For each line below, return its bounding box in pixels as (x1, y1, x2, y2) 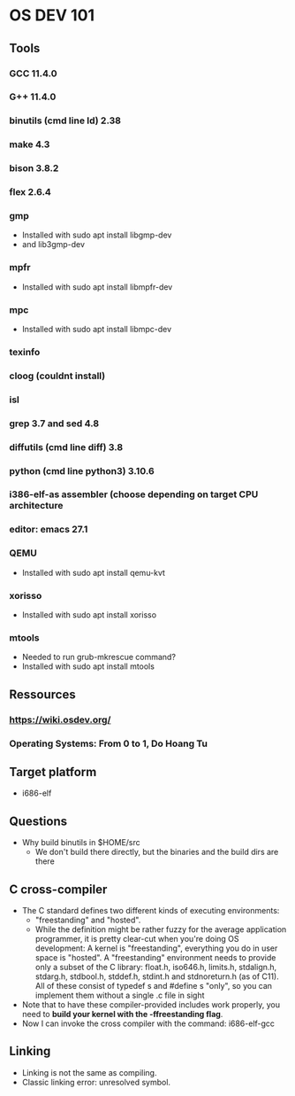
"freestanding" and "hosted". (34, 914, 141, 925)
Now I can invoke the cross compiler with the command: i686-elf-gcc (21, 1018, 276, 1029)
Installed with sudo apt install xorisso (21, 609, 157, 620)
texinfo (9, 346, 41, 358)
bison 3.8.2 (9, 162, 59, 175)
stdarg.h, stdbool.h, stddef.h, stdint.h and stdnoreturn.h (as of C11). (34, 971, 280, 982)
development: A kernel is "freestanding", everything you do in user (34, 943, 278, 953)
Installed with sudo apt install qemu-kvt (21, 567, 166, 578)
